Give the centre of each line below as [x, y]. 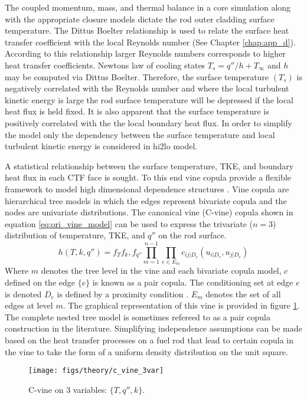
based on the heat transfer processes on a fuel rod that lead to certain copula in [149, 340]
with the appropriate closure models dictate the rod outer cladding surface [140, 19]
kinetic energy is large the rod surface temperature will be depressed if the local [149, 99]
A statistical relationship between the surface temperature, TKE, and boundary [149, 165]
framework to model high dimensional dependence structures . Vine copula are [147, 188]
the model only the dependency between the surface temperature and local [140, 134]
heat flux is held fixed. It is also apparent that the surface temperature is [137, 111]
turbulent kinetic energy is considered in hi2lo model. [101, 146]
